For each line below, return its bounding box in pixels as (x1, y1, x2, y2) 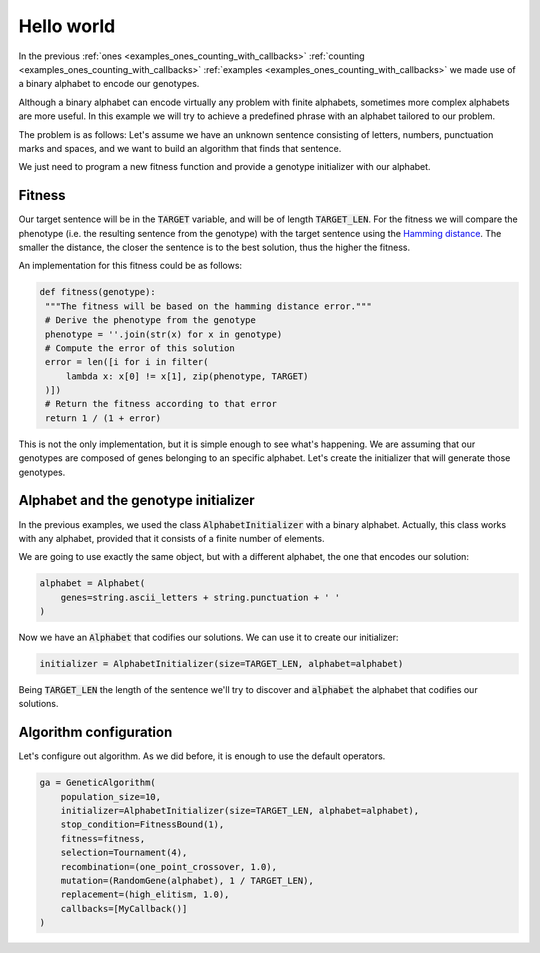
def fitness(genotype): (39, 286, 157, 298)
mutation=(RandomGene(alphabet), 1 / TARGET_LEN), (60, 875, 314, 887)
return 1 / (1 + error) (45, 412, 162, 424)
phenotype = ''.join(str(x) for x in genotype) (45, 328, 283, 340)
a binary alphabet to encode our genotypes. (18, 78, 200, 90)
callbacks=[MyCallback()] (60, 903, 188, 914)
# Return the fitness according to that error (45, 398, 277, 410)
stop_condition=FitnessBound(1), (60, 819, 225, 830)
